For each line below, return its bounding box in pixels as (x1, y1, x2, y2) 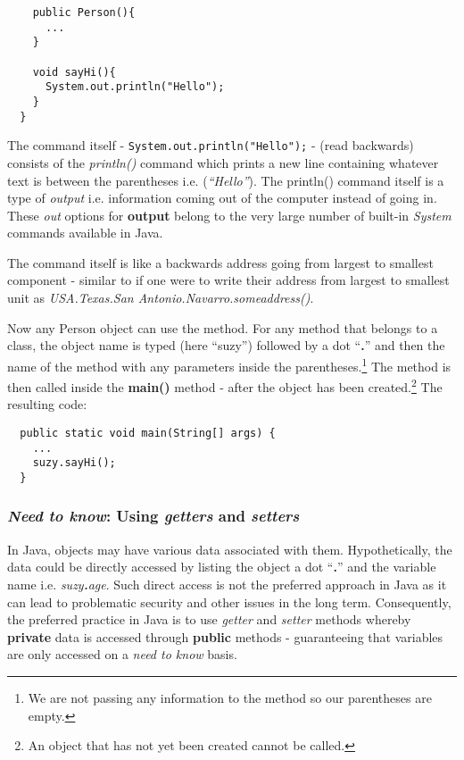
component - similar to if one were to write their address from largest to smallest (7, 271, 450, 289)
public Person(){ (32, 6, 136, 19)
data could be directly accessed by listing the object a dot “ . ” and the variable (7, 557, 436, 576)
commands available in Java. (7, 223, 163, 242)
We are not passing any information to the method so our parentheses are (28, 688, 432, 706)
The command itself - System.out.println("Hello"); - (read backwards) (7, 136, 414, 155)
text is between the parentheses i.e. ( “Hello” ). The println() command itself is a (7, 171, 444, 189)
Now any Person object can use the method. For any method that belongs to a (7, 318, 438, 337)
